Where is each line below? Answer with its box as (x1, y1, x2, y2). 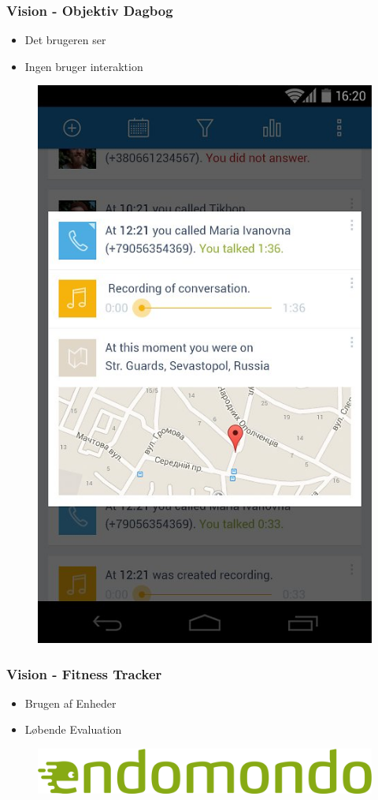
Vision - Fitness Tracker (6, 664, 162, 683)
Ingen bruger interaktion (24, 58, 143, 74)
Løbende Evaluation (24, 721, 122, 738)
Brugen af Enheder (24, 694, 117, 711)
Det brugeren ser (24, 32, 106, 48)
